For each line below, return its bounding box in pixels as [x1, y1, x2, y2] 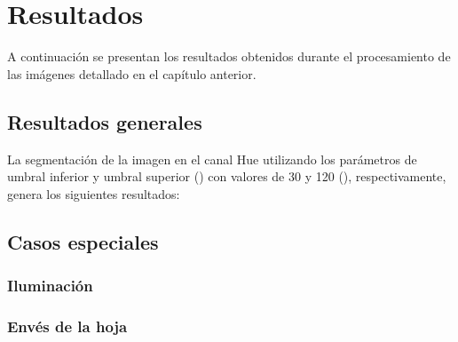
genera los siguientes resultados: [7, 184, 180, 203]
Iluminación [7, 274, 93, 296]
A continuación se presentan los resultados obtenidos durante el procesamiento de [7, 47, 451, 66]
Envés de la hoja [7, 314, 128, 337]
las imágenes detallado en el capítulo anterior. [7, 64, 257, 83]
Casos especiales [7, 227, 159, 255]
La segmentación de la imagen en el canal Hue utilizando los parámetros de [7, 149, 417, 168]
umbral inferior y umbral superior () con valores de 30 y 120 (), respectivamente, [7, 167, 446, 186]
